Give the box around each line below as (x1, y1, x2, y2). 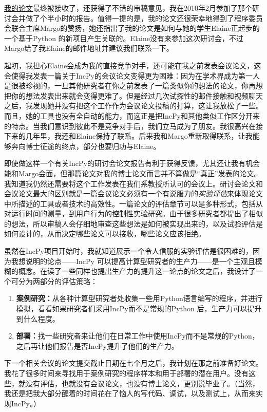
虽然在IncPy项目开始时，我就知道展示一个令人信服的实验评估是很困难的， (4, 246, 253, 256)
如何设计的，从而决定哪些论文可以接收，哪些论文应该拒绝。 (4, 228, 205, 239)
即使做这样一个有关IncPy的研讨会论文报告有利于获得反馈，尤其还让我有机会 (4, 158, 260, 168)
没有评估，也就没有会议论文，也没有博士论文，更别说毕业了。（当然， (25, 378, 259, 388)
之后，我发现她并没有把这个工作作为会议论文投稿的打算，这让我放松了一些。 (4, 100, 263, 111)
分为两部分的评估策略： (18, 275, 98, 286)
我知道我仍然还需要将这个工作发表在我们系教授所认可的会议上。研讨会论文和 (4, 178, 263, 189)
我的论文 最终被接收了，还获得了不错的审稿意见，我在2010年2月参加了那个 (4, 3, 252, 13)
